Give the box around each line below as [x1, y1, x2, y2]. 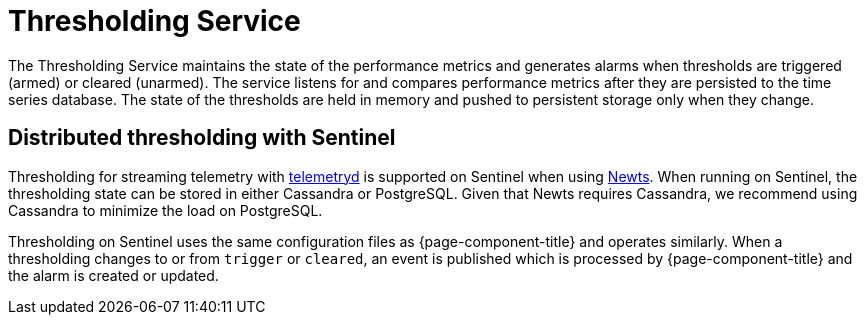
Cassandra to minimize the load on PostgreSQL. [8, 201, 323, 219]
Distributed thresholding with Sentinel [8, 125, 396, 151]
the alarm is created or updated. [8, 266, 219, 284]
